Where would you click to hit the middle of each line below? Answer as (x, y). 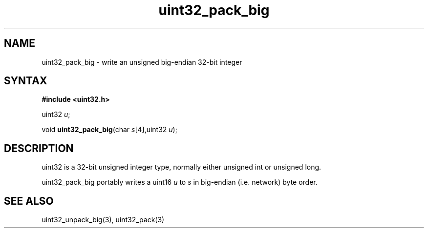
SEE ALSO (29, 201)
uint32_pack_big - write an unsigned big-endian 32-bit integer (142, 62)
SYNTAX (26, 81)
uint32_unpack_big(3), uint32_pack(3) (103, 220)
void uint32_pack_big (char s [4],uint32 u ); (109, 130)
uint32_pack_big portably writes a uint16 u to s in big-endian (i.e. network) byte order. (180, 182)
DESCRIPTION (39, 148)
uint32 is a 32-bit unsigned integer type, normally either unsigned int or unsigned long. (182, 167)
